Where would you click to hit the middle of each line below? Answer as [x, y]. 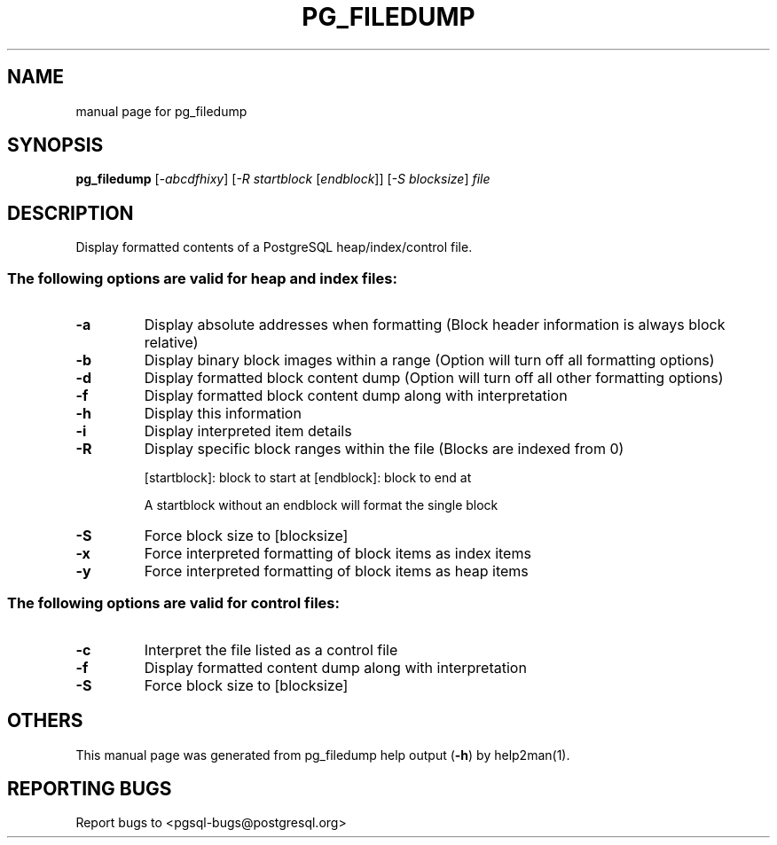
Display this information [223, 414]
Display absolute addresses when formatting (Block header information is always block [435, 325]
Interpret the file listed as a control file [271, 649]
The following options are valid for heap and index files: [202, 278]
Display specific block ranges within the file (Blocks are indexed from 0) [384, 449]
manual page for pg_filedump [161, 111]
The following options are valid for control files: [173, 603]
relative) [171, 343]
